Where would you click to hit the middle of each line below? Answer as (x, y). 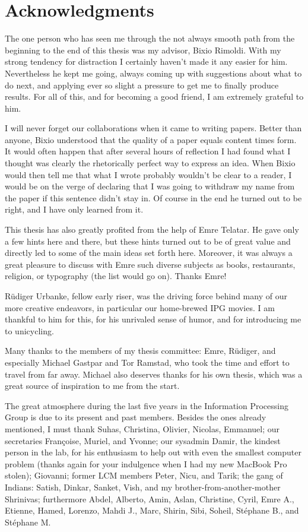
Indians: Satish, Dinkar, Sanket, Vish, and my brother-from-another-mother (143, 487)
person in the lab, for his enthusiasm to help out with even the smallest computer (153, 452)
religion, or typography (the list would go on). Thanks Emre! (116, 276)
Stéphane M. (28, 522)
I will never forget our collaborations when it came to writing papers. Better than (153, 128)
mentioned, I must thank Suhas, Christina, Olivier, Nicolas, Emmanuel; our (142, 428)
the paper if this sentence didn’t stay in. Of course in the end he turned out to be (153, 197)
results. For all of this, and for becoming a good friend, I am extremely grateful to (154, 96)
